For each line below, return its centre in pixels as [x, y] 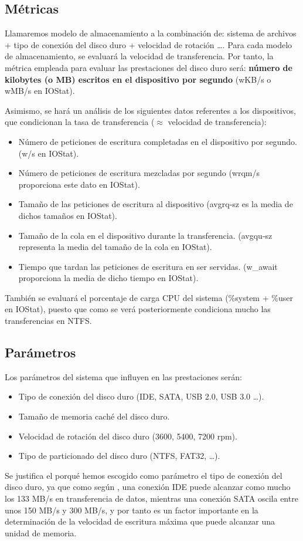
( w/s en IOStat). [49, 153]
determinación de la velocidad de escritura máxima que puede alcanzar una [140, 521]
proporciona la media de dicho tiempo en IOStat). [108, 278]
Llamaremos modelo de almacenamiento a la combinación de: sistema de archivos [151, 33]
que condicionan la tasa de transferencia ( [80, 122]
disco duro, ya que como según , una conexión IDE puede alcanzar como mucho [148, 487]
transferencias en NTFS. [48, 321]
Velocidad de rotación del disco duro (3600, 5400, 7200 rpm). [128, 436]
